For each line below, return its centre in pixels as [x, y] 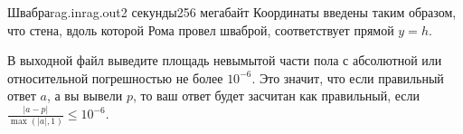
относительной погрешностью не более [115, 77]
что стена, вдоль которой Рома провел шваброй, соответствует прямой [201, 29]
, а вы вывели [85, 96]
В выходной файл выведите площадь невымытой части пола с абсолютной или [225, 60]
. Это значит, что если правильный [348, 77]
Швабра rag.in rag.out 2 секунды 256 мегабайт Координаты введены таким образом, [232, 12]
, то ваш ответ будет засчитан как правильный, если [276, 96]
